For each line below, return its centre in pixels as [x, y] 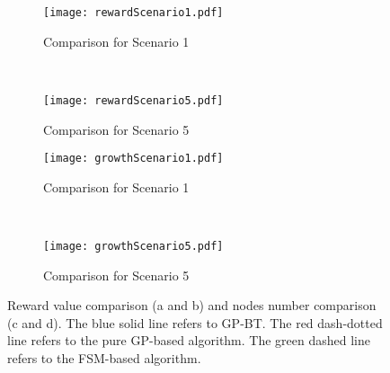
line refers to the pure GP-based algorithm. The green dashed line [189, 340]
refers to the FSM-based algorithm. [104, 357]
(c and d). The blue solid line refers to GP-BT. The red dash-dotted [195, 322]
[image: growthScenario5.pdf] [133, 246]
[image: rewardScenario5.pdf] [133, 100]
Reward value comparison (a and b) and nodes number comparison [192, 305]
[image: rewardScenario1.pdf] [133, 13]
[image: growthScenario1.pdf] [133, 159]
